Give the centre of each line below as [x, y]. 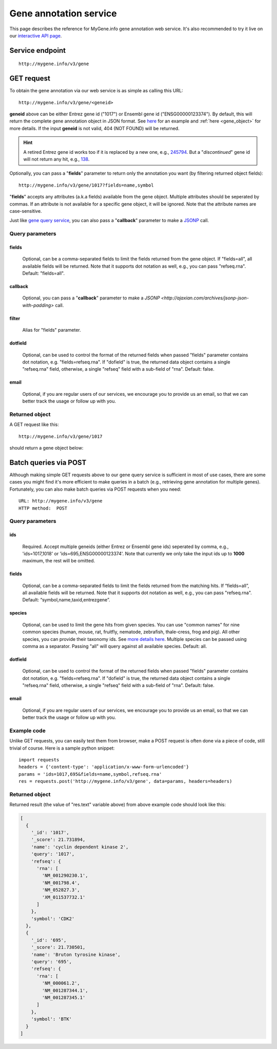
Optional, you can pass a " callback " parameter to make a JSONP [91, 298]
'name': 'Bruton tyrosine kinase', [76, 954]
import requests [39, 760]
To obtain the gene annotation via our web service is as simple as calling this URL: [96, 91]
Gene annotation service [63, 13]
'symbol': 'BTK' [51, 1019]
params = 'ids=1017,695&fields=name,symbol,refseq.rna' [90, 774]
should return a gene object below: [46, 448]
